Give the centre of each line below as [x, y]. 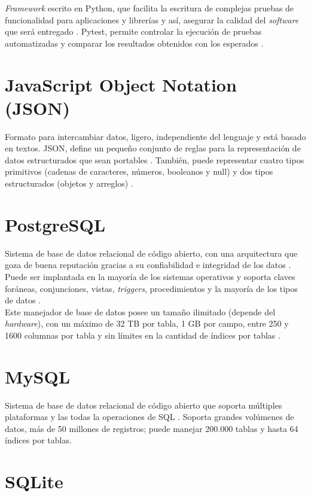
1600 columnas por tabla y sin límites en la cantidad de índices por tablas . [143, 335]
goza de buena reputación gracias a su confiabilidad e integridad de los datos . [148, 265]
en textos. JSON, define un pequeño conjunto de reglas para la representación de [153, 148]
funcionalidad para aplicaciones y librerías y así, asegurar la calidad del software [152, 19]
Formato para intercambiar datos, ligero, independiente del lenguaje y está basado [155, 136]
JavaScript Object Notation [121, 84]
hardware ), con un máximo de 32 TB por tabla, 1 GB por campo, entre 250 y [147, 323]
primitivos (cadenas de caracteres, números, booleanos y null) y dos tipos [139, 171]
